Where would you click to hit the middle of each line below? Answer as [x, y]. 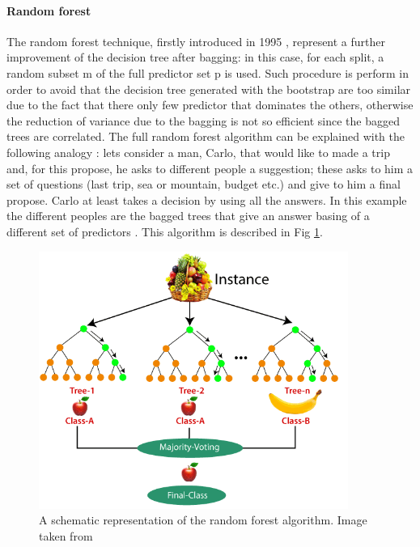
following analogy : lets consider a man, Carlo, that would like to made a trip [198, 152]
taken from [66, 535]
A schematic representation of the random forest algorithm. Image [203, 520]
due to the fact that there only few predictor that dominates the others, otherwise [210, 105]
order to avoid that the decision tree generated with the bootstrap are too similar [209, 89]
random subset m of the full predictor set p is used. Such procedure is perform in [208, 72]
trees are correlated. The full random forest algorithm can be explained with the [206, 136]
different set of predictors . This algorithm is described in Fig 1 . [165, 231]
